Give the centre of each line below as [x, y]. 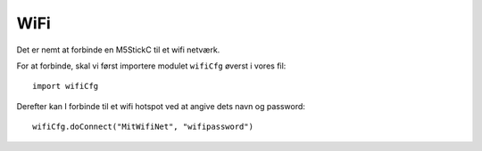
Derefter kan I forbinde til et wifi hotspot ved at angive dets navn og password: [161, 106]
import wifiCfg [66, 86]
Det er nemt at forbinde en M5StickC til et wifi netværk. [118, 50]
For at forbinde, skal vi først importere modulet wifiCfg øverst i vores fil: [151, 66]
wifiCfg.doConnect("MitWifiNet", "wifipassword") [143, 127]
